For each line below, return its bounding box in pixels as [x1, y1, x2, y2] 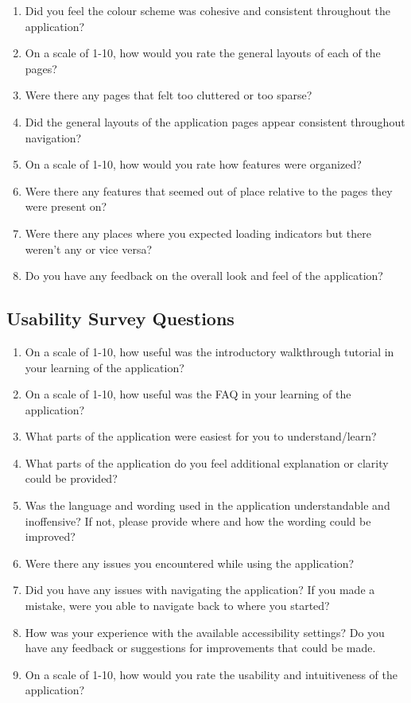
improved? [25, 528, 76, 545]
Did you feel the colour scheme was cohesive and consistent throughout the [25, 2, 390, 18]
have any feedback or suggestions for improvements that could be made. [25, 639, 376, 656]
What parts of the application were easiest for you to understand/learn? [25, 428, 377, 445]
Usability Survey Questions [6, 306, 235, 331]
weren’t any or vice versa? [25, 240, 153, 257]
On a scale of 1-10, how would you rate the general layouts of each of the [25, 45, 381, 61]
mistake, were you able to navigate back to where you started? [25, 597, 330, 614]
